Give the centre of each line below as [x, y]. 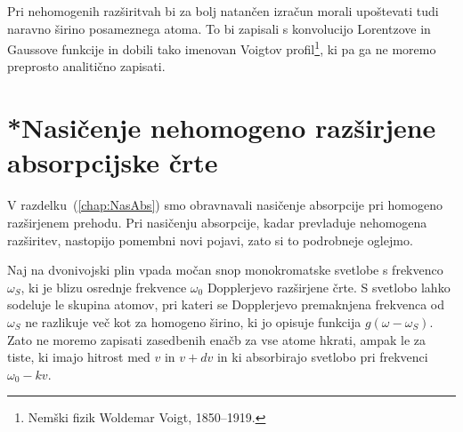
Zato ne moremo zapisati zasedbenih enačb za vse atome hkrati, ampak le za [217, 339]
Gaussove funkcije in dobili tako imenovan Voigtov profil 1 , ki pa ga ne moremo [222, 48]
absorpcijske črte [113, 162]
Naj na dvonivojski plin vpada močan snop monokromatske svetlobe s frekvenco [225, 270]
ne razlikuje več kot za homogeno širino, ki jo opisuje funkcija [193, 321]
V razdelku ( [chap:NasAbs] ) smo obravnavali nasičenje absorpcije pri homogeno [225, 205]
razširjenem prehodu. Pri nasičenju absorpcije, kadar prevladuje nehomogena [217, 222]
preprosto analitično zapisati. [86, 66]
